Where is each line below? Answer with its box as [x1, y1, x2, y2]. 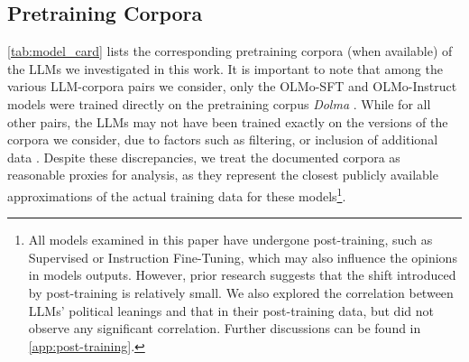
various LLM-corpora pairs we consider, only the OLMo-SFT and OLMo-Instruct [7, 77, 457, 96]
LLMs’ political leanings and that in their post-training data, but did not [28, 301, 434, 320]
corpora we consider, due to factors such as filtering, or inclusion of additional [7, 130, 438, 149]
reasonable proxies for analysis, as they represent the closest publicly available [7, 165, 438, 184]
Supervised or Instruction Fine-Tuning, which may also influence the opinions [28, 247, 457, 266]
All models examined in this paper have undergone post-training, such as [28, 230, 433, 249]
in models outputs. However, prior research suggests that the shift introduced [28, 265, 456, 284]
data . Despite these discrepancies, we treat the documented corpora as [7, 147, 400, 166]
